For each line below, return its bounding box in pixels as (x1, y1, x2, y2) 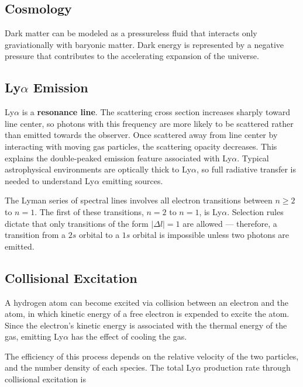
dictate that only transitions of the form (5, 217, 149, 229)
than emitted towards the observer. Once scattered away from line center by (5, 129, 278, 141)
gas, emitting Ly (5, 330, 64, 343)
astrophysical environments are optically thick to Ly (5, 163, 192, 175)
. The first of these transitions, (35, 205, 144, 217)
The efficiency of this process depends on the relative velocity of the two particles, (5, 350, 299, 362)
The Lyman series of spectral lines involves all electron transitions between (5, 194, 273, 206)
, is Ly (199, 205, 222, 217)
